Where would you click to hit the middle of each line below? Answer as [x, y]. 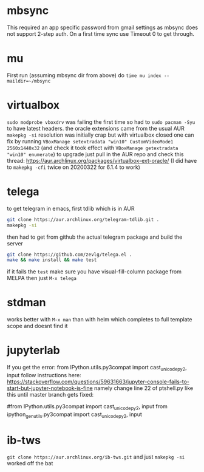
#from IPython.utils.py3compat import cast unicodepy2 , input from [87, 407]
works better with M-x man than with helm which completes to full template [100, 320]
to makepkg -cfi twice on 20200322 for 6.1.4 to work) [73, 167]
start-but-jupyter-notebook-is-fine [50, 388]
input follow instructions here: [44, 375]
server [15, 243]
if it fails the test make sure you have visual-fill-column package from [94, 272]
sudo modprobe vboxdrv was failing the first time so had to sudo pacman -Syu [101, 121]
